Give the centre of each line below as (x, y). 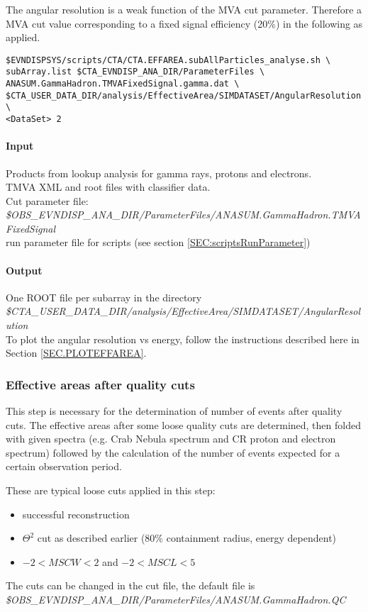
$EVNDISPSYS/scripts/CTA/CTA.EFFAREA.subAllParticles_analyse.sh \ (168, 60)
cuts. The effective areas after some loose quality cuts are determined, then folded (183, 424)
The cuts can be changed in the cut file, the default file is (130, 585)
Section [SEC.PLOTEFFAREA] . (76, 353)
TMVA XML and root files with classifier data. (108, 187)
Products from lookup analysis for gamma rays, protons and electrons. (159, 173)
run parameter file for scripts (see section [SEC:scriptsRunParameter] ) (158, 242)
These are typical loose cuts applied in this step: (111, 490)
